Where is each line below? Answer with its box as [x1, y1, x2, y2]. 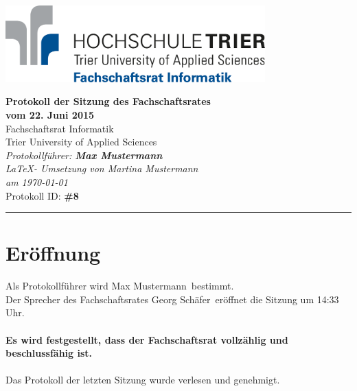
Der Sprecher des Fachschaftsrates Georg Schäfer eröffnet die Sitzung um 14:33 [5, 292, 339, 306]
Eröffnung [5, 239, 101, 267]
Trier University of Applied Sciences [5, 134, 157, 149]
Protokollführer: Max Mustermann [5, 147, 163, 162]
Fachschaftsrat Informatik [5, 121, 114, 135]
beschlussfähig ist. [5, 346, 93, 360]
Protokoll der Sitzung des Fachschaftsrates [5, 94, 211, 108]
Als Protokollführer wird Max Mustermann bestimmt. [5, 279, 234, 293]
